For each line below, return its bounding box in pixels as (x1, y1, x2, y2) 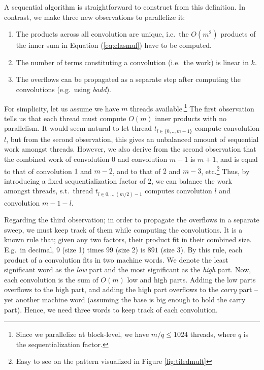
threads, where (190, 329, 236, 339)
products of (220, 29, 256, 39)
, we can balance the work (151, 175, 232, 186)
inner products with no (155, 112, 226, 123)
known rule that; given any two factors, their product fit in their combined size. (4, 234, 252, 245)
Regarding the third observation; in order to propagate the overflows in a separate (4, 214, 259, 225)
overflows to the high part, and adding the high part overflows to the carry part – (4, 284, 258, 295)
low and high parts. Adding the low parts (127, 274, 256, 284)
